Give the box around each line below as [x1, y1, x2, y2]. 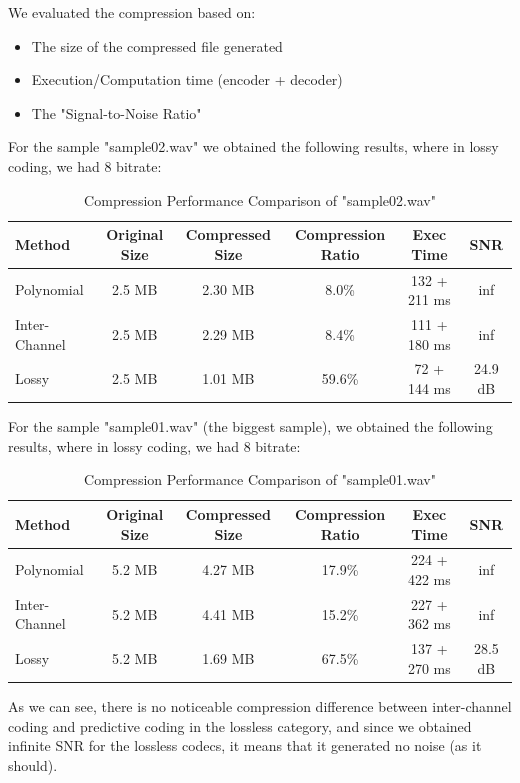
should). [8, 754, 58, 775]
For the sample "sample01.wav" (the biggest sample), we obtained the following [8, 416, 493, 437]
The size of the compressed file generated [31, 35, 283, 56]
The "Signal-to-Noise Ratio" [31, 102, 202, 123]
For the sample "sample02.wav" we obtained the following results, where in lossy [8, 136, 499, 157]
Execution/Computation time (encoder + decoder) [31, 69, 343, 90]
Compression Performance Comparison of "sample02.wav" [84, 189, 436, 210]
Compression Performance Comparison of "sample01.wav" [84, 469, 436, 490]
